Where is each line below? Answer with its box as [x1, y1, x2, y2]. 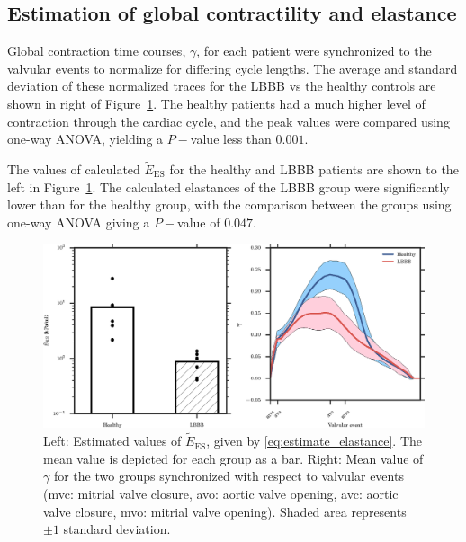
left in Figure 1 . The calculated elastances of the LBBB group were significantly [7, 177, 450, 196]
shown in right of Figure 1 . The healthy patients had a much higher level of [7, 93, 426, 112]
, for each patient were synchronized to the [196, 41, 432, 60]
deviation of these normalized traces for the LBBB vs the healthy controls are [7, 76, 436, 95]
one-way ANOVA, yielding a [7, 129, 164, 148]
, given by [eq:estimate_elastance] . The [206, 431, 422, 450]
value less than [190, 129, 272, 148]
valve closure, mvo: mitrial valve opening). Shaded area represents [43, 502, 407, 520]
